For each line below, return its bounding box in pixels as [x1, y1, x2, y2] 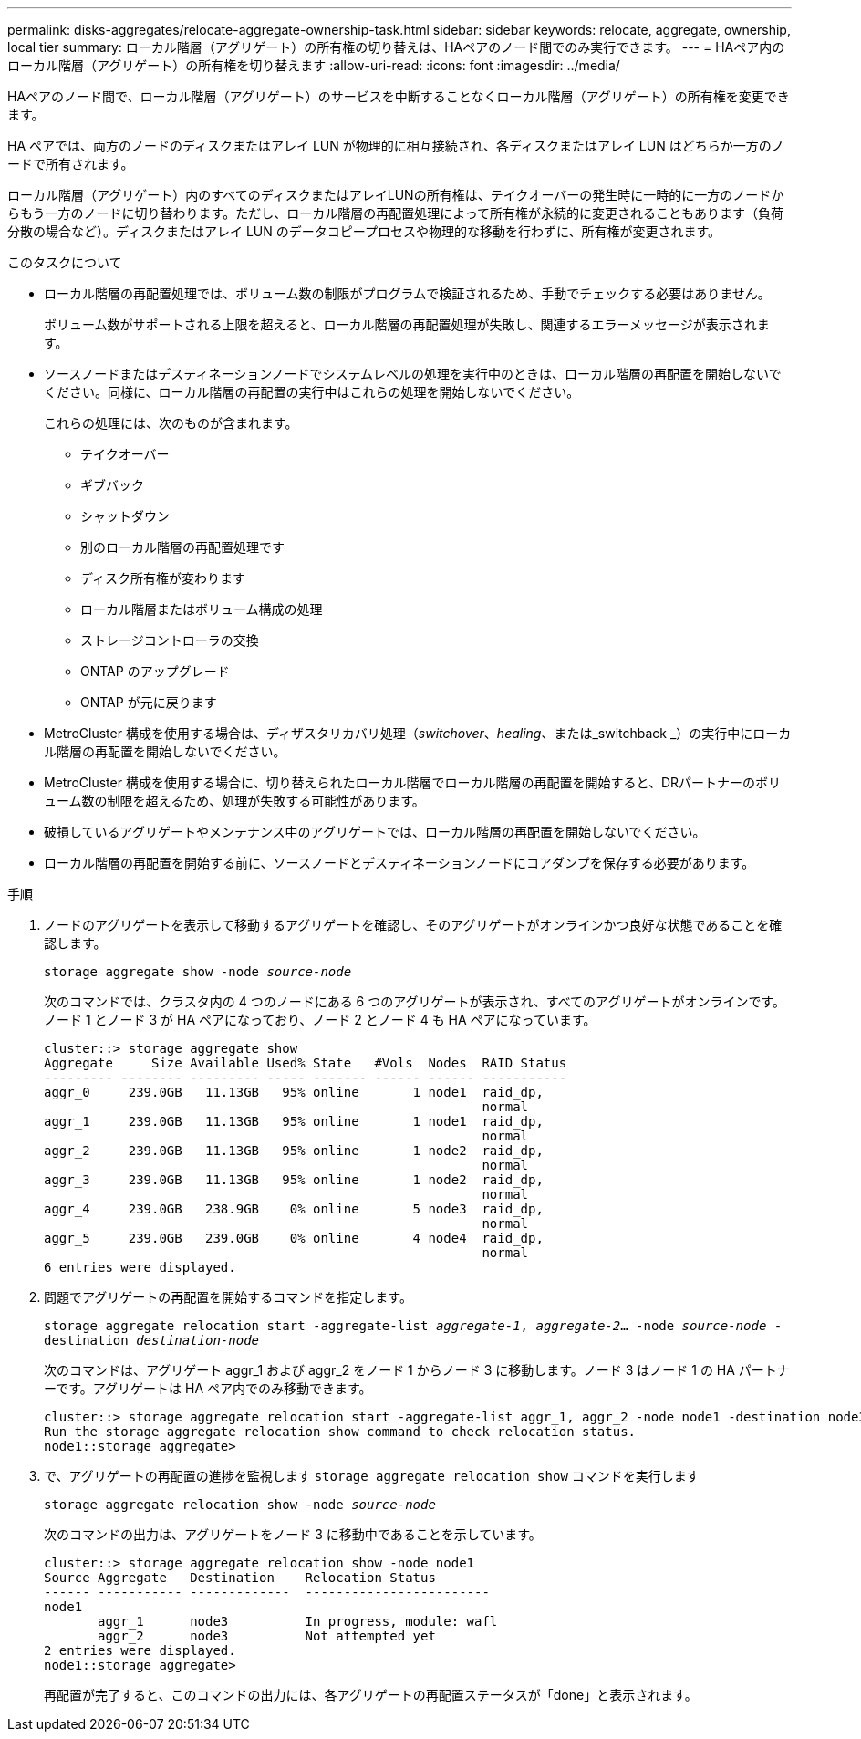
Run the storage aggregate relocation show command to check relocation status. [44, 1424, 637, 1439]
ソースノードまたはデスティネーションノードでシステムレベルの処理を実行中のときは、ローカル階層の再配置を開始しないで [44, 366, 782, 381]
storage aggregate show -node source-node [44, 964, 352, 979]
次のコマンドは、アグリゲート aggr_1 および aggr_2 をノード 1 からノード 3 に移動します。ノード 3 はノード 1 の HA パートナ [44, 1362, 790, 1378]
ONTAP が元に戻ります [80, 694, 217, 710]
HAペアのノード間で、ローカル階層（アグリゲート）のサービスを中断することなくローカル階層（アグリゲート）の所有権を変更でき [7, 89, 790, 104]
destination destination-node [44, 1333, 260, 1348]
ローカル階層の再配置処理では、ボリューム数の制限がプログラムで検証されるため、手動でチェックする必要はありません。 [44, 286, 771, 301]
